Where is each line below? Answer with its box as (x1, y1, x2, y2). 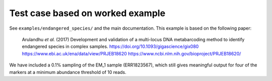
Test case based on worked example (9, 8, 166, 19)
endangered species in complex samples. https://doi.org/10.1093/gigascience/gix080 (22, 43, 199, 50)
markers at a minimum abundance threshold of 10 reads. (9, 69, 126, 75)
